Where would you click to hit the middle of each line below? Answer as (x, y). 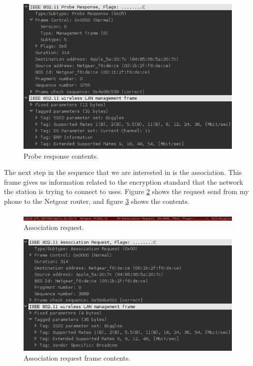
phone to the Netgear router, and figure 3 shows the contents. (97, 201)
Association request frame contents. (77, 357)
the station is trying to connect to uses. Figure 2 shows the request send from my (126, 191)
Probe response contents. (61, 155)
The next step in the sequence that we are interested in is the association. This (123, 172)
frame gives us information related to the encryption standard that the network (124, 182)
